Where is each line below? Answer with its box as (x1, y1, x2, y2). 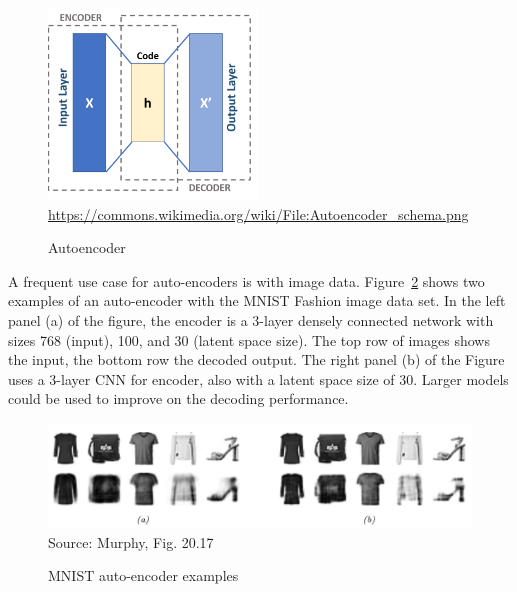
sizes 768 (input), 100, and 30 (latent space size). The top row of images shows (8, 329, 490, 350)
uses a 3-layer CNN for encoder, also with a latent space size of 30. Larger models (8, 368, 509, 389)
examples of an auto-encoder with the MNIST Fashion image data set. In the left (8, 290, 506, 311)
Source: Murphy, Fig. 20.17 (48, 531, 214, 552)
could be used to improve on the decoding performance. (8, 388, 349, 409)
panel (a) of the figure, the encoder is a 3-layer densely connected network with (8, 309, 494, 330)
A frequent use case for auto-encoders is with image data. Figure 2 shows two (8, 270, 485, 291)
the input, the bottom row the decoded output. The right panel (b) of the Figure (8, 349, 505, 370)
